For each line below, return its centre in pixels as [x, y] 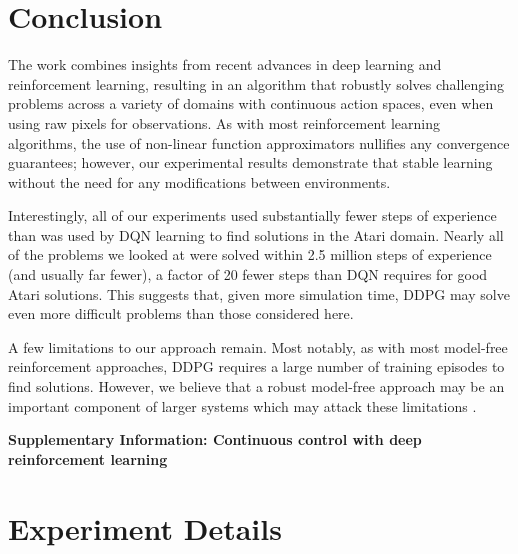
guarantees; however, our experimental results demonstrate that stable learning [250, 162]
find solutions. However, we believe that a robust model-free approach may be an [256, 386]
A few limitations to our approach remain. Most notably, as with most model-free [258, 346]
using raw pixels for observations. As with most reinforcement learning [224, 122]
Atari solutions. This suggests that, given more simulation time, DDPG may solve [259, 293]
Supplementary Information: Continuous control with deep [215, 439]
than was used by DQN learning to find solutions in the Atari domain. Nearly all [256, 234]
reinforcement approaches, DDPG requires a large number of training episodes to [256, 366]
